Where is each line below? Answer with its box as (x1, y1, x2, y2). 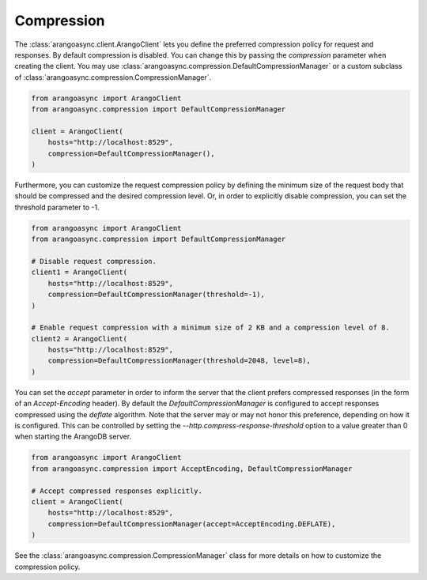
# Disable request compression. (31, 257, 157, 266)
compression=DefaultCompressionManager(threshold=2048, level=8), (47, 356, 312, 365)
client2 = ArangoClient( (31, 334, 128, 343)
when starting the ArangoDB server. (14, 431, 132, 442)
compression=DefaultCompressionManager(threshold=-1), (47, 290, 265, 299)
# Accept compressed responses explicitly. (31, 486, 203, 495)
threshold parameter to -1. (14, 202, 100, 212)
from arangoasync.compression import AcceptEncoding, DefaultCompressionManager (31, 464, 353, 473)
